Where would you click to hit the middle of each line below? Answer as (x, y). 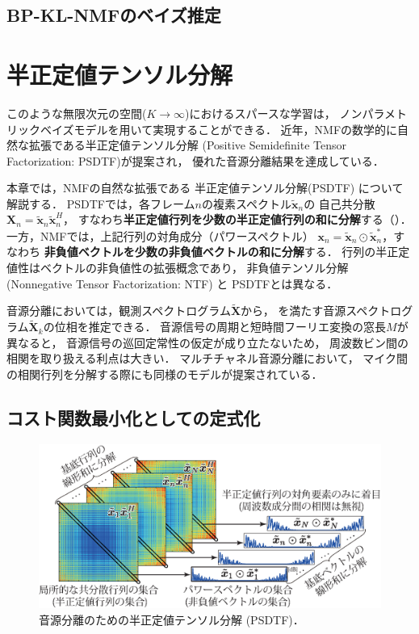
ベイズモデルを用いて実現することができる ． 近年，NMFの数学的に (219, 129)
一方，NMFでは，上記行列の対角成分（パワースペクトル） (160, 235)
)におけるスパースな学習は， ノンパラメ (291, 113)
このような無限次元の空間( (77, 113)
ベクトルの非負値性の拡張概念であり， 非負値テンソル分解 (194, 267)
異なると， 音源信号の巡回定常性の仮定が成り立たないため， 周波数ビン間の (208, 342)
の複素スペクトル (246, 203)
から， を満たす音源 (293, 311)
